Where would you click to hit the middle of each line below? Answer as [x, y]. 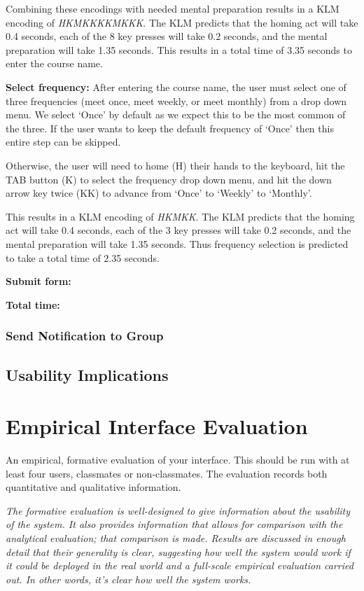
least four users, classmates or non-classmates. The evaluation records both [167, 473]
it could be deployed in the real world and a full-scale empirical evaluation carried [180, 565]
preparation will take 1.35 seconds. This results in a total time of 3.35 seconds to [179, 49]
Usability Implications [87, 374]
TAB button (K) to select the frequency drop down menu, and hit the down [169, 179]
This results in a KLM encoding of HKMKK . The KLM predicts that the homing [180, 216]
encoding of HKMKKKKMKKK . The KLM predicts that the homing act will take [182, 22]
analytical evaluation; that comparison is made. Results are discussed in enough [176, 538]
